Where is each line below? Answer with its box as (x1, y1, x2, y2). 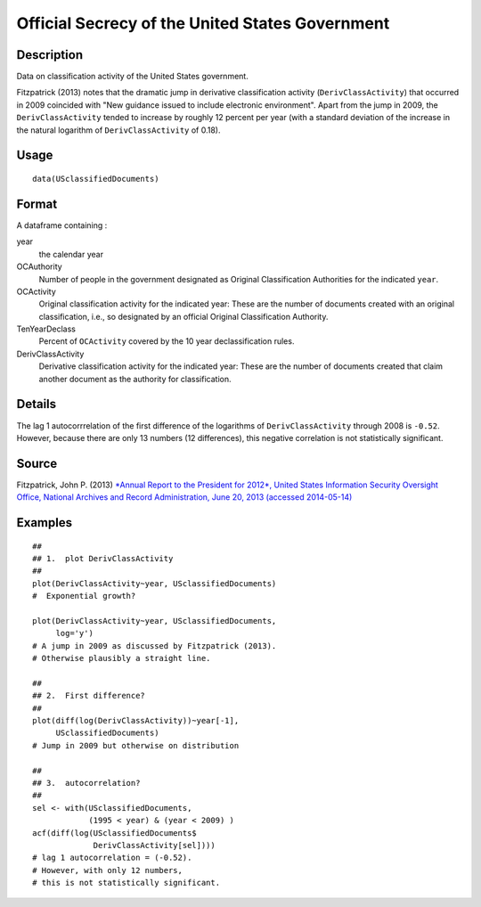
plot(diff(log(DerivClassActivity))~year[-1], (32, 715, 240, 726)
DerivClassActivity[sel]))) (93, 840, 216, 850)
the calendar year (38, 249, 104, 259)
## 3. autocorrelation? (32, 778, 141, 789)
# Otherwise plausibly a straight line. (32, 653, 211, 664)
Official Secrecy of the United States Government (16, 13, 390, 33)
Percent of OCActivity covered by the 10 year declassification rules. (38, 336, 295, 347)
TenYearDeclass (16, 323, 76, 334)
